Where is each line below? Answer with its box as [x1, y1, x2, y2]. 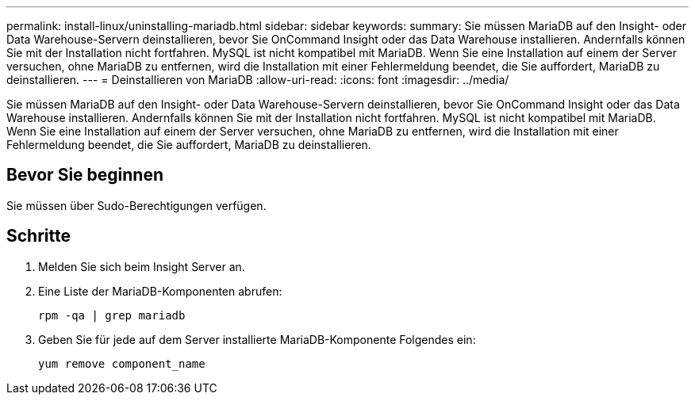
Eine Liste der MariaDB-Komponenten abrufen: [38, 284, 282, 298]
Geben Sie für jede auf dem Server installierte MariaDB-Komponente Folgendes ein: [38, 332, 476, 346]
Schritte [6, 226, 71, 246]
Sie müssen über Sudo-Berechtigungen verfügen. [6, 198, 267, 212]
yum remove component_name [38, 357, 205, 370]
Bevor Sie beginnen [6, 165, 164, 185]
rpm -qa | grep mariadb [38, 308, 186, 322]
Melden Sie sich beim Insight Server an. [38, 259, 245, 273]
